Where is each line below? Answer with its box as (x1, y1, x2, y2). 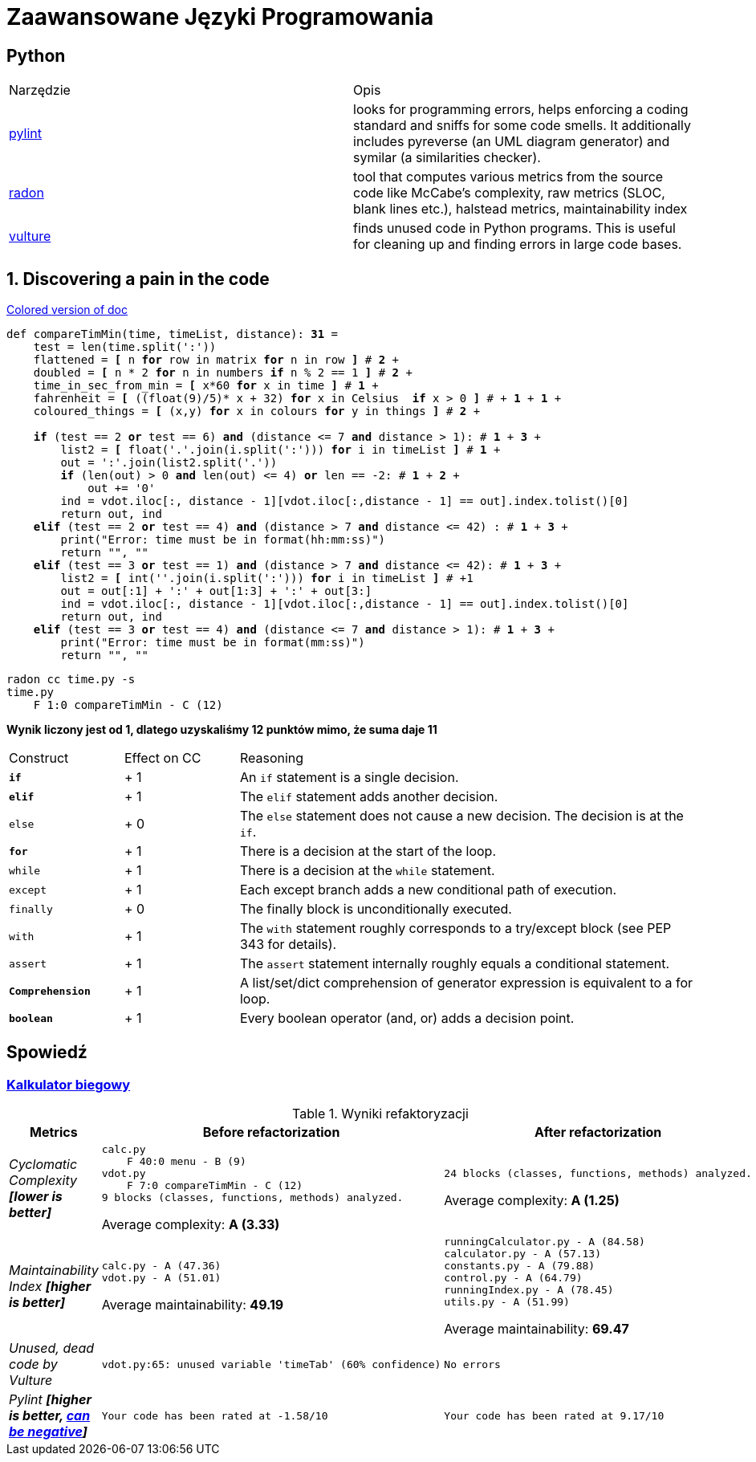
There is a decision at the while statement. (239, 862, 495, 879)
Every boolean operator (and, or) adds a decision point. (239, 1010, 575, 1027)
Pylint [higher (9, 1391, 91, 1408)
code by (9, 1356, 58, 1373)
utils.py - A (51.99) (444, 1296, 570, 1309)
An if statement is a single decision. (239, 769, 459, 786)
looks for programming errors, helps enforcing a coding (353, 101, 689, 118)
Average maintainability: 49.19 (101, 1297, 284, 1313)
